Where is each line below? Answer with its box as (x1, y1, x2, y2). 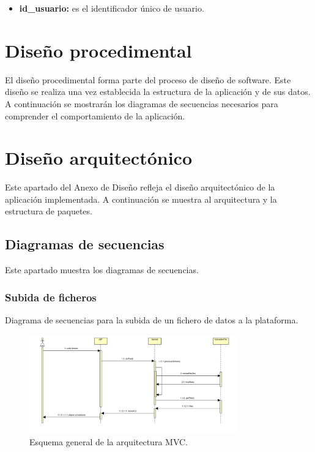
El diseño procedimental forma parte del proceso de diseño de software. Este (5, 73, 291, 86)
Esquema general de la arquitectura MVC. (29, 435, 188, 448)
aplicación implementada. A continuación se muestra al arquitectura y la (5, 192, 277, 205)
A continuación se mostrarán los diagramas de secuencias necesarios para (5, 97, 278, 110)
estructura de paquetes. (5, 205, 92, 217)
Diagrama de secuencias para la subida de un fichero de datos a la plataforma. (5, 314, 298, 326)
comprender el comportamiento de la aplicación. (5, 109, 185, 122)
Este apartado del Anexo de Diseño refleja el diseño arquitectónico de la (5, 181, 275, 194)
